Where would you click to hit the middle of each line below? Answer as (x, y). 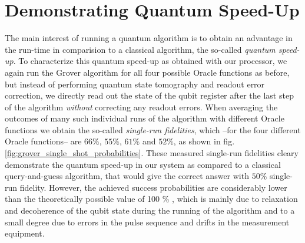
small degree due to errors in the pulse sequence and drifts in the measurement (147, 222)
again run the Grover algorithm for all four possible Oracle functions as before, (147, 72)
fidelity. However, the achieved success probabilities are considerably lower (153, 187)
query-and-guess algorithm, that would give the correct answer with (127, 176)
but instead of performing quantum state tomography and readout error (135, 84)
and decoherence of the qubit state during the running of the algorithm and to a (150, 210)
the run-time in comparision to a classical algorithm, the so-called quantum (140, 49)
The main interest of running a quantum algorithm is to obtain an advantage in (149, 38)
